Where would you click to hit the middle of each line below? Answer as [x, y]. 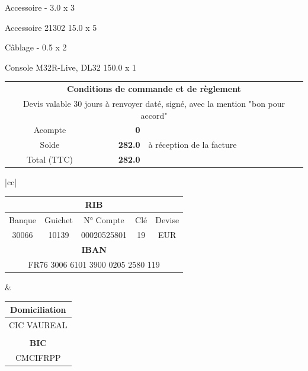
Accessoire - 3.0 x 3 [40, 7]
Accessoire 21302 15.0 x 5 [51, 27]
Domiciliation [38, 309]
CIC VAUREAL [38, 324]
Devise [167, 220]
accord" [154, 115]
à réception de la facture [192, 145]
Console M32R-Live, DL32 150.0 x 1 [71, 67]
